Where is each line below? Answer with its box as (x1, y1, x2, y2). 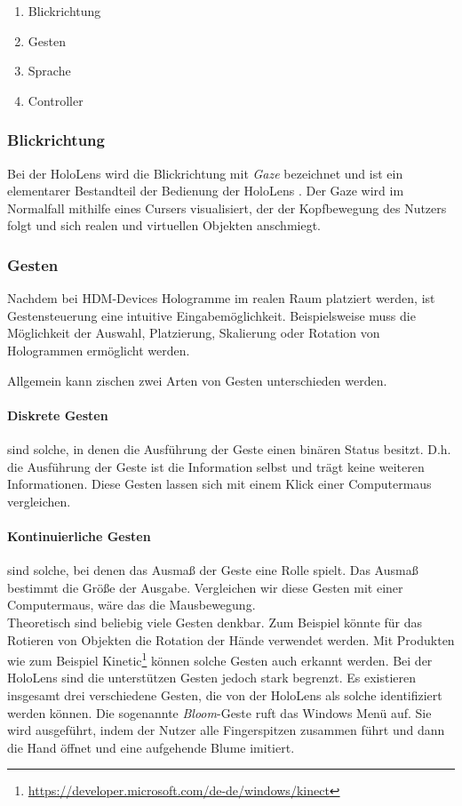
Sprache (28, 61, 71, 80)
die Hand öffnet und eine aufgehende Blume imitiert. (7, 738, 295, 756)
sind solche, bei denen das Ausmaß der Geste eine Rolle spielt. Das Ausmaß (7, 561, 418, 579)
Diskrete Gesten (7, 405, 108, 424)
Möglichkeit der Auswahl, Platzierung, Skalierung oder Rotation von (7, 323, 380, 342)
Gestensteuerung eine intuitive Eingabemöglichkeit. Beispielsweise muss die (7, 306, 416, 324)
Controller (28, 91, 84, 109)
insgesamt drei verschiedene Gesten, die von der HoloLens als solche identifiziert (7, 685, 442, 704)
